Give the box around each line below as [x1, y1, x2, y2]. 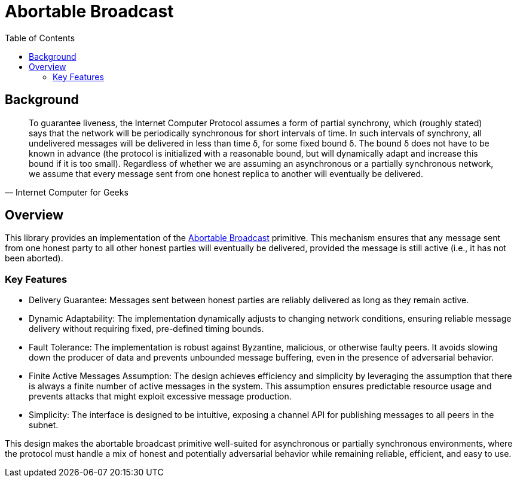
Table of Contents [5, 32, 75, 43]
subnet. [29, 420, 59, 431]
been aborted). [5, 253, 63, 264]
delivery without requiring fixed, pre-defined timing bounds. [29, 324, 264, 334]
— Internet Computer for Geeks [5, 187, 129, 197]
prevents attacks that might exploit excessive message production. [29, 391, 292, 402]
